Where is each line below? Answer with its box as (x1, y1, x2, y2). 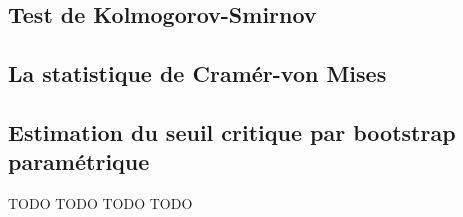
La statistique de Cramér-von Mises (8, 58, 387, 89)
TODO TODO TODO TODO (8, 193, 193, 214)
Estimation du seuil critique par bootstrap (8, 116, 456, 147)
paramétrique (8, 146, 150, 177)
